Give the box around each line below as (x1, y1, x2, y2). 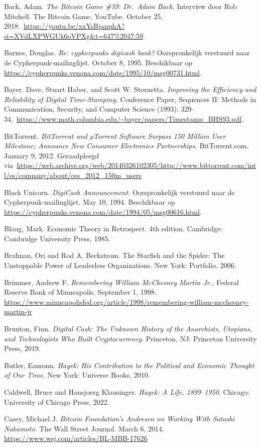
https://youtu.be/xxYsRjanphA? (23, 21, 125, 31)
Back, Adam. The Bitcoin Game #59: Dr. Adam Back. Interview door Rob (4, 1, 237, 11)
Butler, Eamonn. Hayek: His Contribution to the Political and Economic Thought (4, 360, 254, 370)
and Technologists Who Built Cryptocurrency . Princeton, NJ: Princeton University (4, 333, 257, 343)
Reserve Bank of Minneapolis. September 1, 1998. (4, 287, 157, 297)
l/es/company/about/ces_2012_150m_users (4, 169, 142, 180)
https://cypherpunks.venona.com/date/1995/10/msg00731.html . (4, 67, 202, 77)
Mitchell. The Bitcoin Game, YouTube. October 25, (4, 11, 163, 21)
